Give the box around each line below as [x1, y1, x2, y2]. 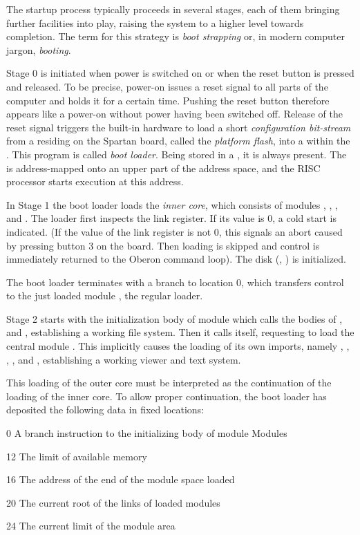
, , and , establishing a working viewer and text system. [6, 352, 241, 366]
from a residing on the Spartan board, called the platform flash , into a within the [6, 133, 350, 148]
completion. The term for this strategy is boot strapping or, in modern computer [6, 29, 345, 44]
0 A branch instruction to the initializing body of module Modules [6, 426, 287, 440]
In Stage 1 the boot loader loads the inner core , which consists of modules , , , [6, 197, 338, 212]
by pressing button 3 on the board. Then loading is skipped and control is [6, 238, 320, 252]
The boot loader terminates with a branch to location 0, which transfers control [6, 274, 344, 289]
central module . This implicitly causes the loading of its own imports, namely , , [6, 339, 350, 353]
